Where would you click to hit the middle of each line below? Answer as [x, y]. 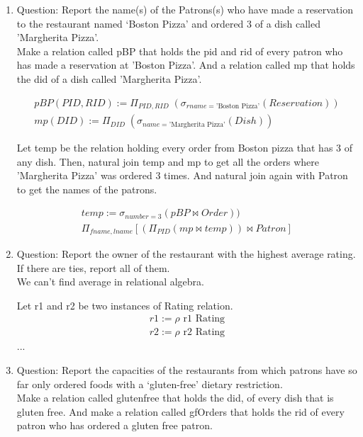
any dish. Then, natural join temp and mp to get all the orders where [168, 161]
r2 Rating [204, 333]
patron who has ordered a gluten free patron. [115, 425]
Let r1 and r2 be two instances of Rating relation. [125, 305]
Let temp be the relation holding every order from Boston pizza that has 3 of [185, 148]
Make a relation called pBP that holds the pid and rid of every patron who [180, 51]
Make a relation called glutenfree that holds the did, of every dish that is [175, 398]
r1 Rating [204, 319]
